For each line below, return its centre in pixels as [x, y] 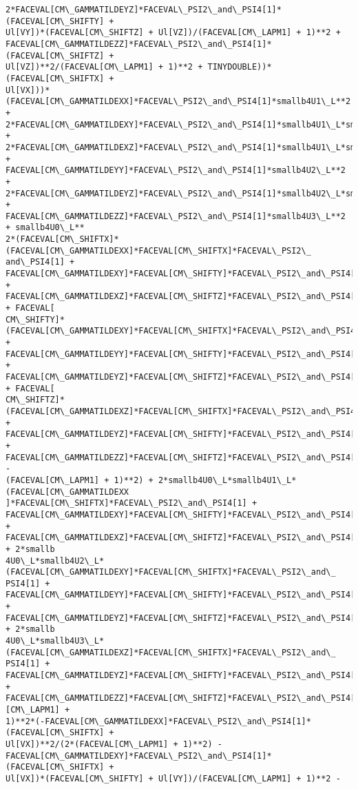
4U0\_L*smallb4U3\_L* [55, 641]
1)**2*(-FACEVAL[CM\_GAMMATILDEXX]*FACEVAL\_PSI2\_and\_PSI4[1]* [158, 721]
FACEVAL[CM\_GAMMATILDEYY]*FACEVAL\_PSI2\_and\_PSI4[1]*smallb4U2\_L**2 [176, 171]
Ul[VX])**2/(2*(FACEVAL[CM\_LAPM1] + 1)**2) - [114, 744]
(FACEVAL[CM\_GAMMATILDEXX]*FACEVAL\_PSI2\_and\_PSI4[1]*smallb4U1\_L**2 [178, 102]
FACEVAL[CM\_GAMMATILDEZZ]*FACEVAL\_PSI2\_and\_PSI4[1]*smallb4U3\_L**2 [176, 216]
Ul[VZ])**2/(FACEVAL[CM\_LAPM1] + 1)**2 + [104, 67]
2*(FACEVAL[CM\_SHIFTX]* [62, 239]
